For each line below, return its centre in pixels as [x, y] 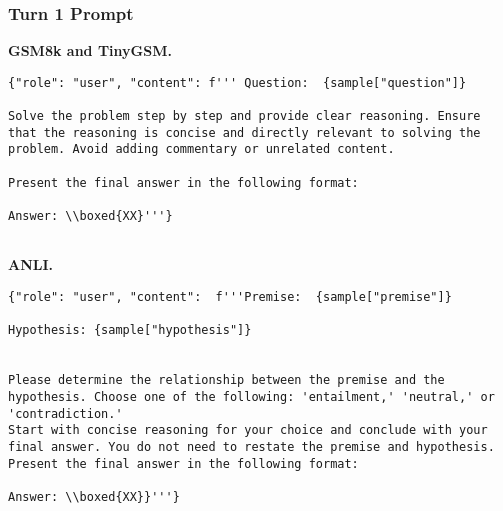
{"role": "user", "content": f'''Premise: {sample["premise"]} [230, 296]
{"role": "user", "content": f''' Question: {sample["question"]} [237, 82]
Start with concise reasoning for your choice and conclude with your [248, 430]
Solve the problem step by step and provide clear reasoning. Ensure [244, 116]
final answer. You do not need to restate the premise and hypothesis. [251, 446]
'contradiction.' [65, 413]
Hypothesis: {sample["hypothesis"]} [130, 330]
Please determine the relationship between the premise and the [226, 380]
